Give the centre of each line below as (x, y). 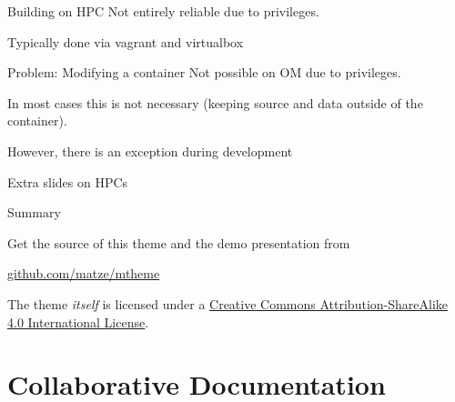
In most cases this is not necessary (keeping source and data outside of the (215, 102)
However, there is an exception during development (150, 151)
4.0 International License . (78, 322)
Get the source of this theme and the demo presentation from (179, 242)
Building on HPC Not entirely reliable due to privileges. (163, 11)
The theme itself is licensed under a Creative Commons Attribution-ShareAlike (227, 303)
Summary (34, 212)
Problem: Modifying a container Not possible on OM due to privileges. (204, 72)
